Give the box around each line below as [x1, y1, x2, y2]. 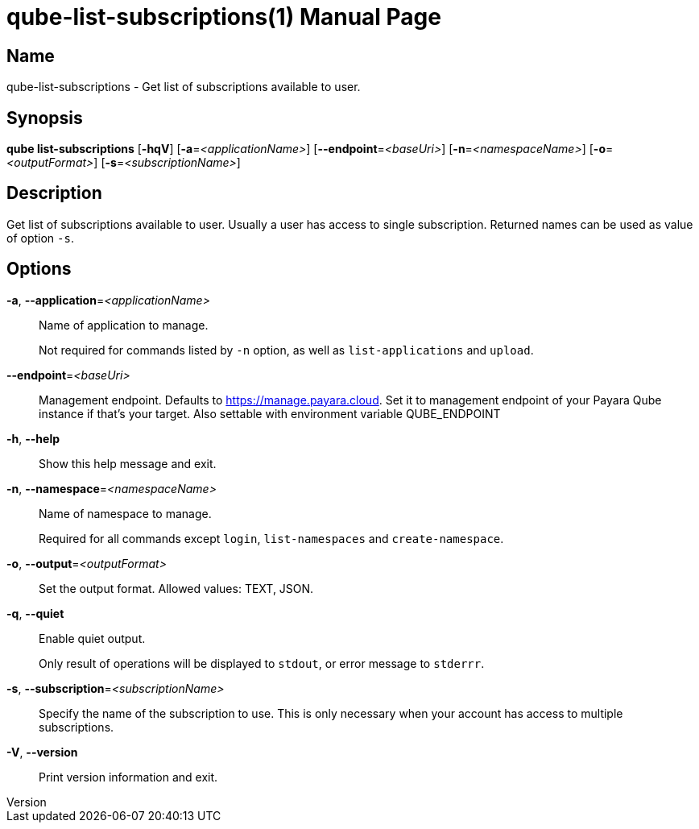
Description [6, 183, 102, 204]
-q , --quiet [6, 606, 64, 620]
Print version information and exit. [39, 769, 218, 784]
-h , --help [6, 431, 60, 446]
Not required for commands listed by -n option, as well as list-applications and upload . [39, 342, 534, 357]
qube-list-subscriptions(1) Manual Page [6, 3, 441, 31]
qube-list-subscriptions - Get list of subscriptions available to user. [6, 80, 361, 94]
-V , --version [6, 744, 78, 759]
